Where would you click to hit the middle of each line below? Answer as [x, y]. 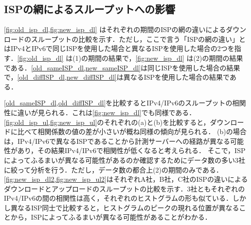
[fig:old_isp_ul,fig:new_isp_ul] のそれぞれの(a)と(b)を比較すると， [107, 122]
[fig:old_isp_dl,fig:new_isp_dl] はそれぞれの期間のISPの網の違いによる [115, 29]
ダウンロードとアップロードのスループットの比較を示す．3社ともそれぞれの [125, 188]
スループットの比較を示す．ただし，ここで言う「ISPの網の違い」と [138, 39]
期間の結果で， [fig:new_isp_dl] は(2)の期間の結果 [166, 58]
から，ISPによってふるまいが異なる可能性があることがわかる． [111, 217]
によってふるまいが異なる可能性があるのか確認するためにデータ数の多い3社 [125, 160]
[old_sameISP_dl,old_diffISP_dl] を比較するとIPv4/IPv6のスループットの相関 [125, 103]
